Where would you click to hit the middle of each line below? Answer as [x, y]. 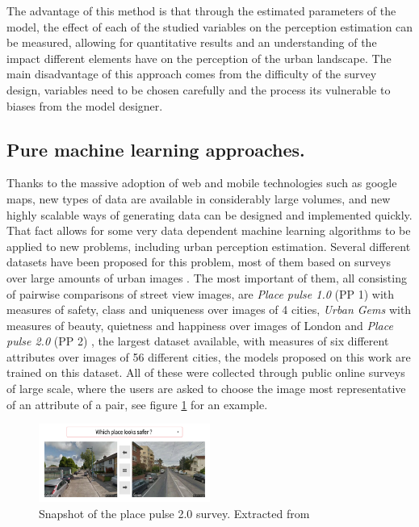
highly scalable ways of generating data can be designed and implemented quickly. [209, 214]
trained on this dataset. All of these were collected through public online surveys [206, 372]
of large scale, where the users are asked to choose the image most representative [206, 389]
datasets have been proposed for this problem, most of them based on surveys [199, 262]
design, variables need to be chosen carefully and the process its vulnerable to [199, 89]
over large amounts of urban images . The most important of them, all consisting [207, 277]
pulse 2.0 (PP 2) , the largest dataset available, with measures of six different [198, 341]
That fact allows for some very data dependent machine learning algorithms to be [209, 230]
